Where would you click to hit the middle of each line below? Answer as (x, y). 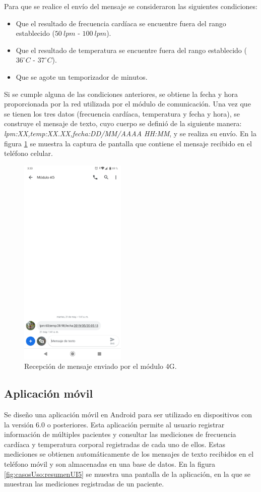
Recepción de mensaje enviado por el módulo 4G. (101, 366)
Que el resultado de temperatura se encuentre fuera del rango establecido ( (131, 50)
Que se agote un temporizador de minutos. (82, 76)
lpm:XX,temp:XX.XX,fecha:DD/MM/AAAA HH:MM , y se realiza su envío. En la (130, 133)
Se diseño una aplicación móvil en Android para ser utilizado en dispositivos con (128, 415)
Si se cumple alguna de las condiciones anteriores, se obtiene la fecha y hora (121, 94)
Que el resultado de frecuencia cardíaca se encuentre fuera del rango (121, 23)
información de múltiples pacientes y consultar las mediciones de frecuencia (120, 434)
